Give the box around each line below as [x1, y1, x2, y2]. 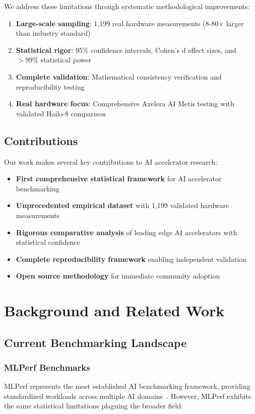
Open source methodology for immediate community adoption [16, 270, 220, 281]
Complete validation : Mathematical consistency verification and [16, 71, 222, 82]
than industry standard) [16, 28, 91, 38]
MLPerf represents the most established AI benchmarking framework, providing [4, 381, 250, 391]
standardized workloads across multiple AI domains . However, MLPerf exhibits [4, 390, 251, 401]
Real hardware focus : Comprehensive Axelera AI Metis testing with [16, 98, 234, 109]
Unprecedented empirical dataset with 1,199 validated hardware [16, 200, 229, 211]
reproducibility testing [16, 81, 85, 92]
